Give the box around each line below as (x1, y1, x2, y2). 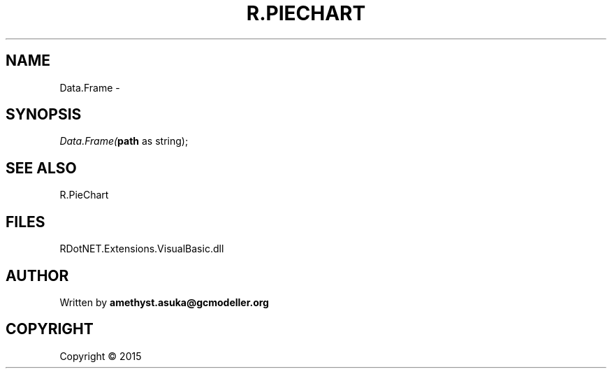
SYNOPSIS (6, 106, 82, 124)
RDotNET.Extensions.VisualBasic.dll (59, 243, 224, 255)
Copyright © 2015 (59, 350, 142, 362)
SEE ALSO (6, 159, 77, 177)
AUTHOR (6, 266, 69, 285)
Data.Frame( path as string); (59, 135, 189, 148)
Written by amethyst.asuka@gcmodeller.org (59, 296, 269, 308)
